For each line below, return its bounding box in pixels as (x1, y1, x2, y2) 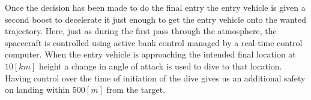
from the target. (106, 83, 166, 96)
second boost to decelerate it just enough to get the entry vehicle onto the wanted (5, 13, 306, 25)
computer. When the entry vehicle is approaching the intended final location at (5, 48, 296, 60)
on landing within (5, 83, 70, 96)
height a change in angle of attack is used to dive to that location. (38, 59, 282, 72)
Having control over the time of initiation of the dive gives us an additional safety (5, 71, 306, 84)
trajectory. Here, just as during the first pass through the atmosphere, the (5, 25, 277, 37)
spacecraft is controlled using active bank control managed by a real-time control (5, 36, 303, 49)
